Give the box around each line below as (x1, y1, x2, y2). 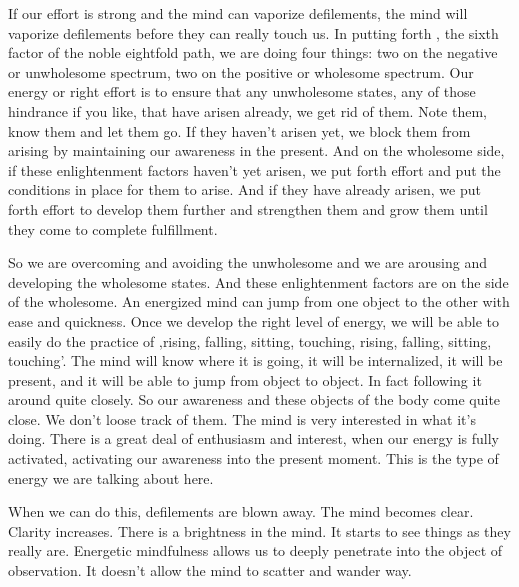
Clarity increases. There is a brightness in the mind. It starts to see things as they (8, 520, 511, 541)
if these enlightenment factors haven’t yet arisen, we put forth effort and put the (8, 159, 501, 180)
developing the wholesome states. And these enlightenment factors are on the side (8, 271, 509, 292)
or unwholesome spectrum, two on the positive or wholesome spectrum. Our (8, 61, 474, 82)
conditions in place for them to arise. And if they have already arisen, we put (8, 179, 481, 200)
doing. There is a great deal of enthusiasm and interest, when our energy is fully (8, 428, 499, 449)
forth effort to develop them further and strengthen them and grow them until (8, 198, 488, 219)
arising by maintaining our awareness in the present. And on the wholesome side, (8, 140, 505, 161)
